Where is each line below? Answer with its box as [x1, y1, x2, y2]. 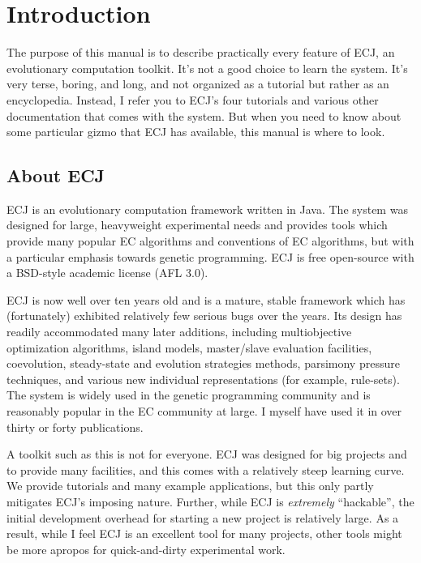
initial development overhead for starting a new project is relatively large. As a [6, 509, 399, 526]
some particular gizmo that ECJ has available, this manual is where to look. [6, 123, 385, 140]
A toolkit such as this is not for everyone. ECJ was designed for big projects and [6, 446, 407, 463]
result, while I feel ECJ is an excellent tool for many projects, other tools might [6, 525, 402, 542]
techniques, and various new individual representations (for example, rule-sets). [6, 370, 400, 387]
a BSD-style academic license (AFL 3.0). [6, 264, 208, 281]
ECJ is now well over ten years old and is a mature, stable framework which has [6, 291, 406, 308]
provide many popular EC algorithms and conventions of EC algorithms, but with [6, 232, 415, 250]
